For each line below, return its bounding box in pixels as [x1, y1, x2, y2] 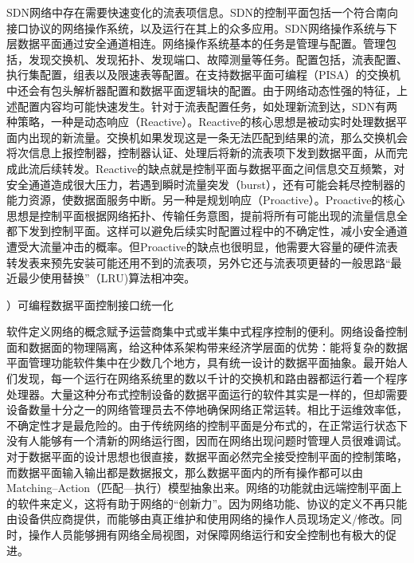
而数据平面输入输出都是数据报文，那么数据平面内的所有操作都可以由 [6, 463, 363, 480]
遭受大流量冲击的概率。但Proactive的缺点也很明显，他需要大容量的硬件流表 [6, 238, 398, 254]
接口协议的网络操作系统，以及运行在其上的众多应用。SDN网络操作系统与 [6, 19, 386, 36]
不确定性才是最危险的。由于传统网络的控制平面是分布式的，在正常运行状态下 [6, 416, 408, 433]
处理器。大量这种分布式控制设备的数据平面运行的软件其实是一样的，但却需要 [6, 385, 408, 402]
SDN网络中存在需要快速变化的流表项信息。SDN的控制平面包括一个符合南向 [6, 4, 398, 20]
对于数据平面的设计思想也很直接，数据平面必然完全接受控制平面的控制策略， [6, 448, 408, 465]
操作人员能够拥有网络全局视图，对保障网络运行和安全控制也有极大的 [28, 526, 385, 542]
